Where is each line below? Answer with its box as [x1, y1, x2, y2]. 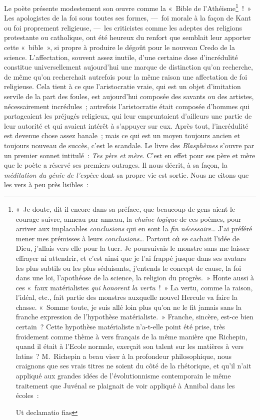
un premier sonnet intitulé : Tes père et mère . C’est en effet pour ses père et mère [4, 150, 255, 160]
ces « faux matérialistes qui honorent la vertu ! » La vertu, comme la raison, [15, 282, 253, 292]
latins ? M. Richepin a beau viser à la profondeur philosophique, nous [15, 350, 231, 361]
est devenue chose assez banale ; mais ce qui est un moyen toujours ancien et [4, 130, 240, 141]
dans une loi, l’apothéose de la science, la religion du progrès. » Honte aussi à [15, 272, 254, 283]
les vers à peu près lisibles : [4, 179, 88, 190]
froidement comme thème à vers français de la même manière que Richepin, [15, 331, 247, 341]
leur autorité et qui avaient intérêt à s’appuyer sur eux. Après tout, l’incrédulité [4, 120, 248, 131]
